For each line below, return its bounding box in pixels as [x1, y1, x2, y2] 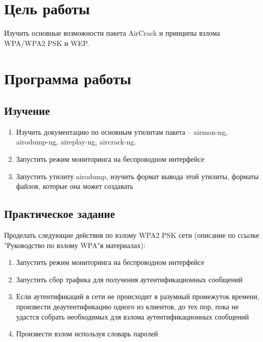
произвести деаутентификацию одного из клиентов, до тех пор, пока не [16, 301, 239, 312]
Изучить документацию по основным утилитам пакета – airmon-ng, [16, 126, 228, 137]
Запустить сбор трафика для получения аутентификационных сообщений [16, 274, 243, 284]
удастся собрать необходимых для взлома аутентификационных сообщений [16, 311, 249, 322]
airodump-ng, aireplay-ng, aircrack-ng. [16, 136, 136, 147]
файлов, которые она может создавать [16, 181, 133, 191]
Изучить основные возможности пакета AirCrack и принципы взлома [4, 28, 220, 38]
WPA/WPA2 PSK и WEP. [4, 37, 89, 48]
